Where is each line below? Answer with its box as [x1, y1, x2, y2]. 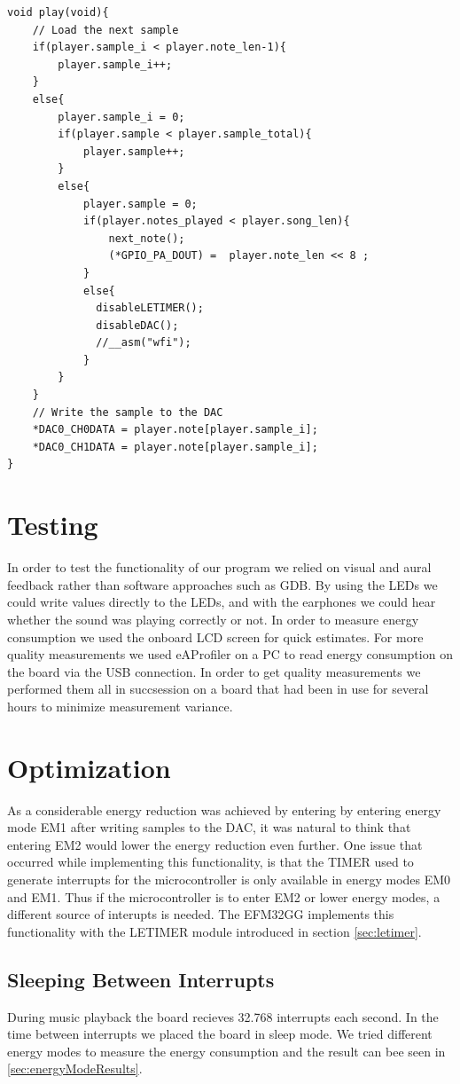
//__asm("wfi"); [96, 336, 191, 350]
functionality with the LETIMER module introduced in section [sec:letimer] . [7, 922, 422, 940]
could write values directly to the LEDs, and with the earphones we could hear [7, 593, 436, 611]
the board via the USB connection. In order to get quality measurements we [7, 662, 421, 680]
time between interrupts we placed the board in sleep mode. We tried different [7, 1025, 433, 1043]
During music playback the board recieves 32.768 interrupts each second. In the [7, 1007, 439, 1025]
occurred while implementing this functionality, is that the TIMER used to [7, 852, 414, 871]
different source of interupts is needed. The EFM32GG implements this [7, 905, 394, 923]
